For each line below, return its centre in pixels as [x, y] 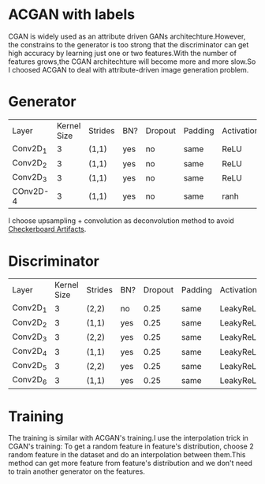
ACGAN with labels [72, 15]
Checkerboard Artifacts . [47, 229]
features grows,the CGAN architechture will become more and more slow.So [132, 61]
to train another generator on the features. [77, 471]
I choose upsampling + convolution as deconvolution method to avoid [121, 221]
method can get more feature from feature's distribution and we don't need [130, 464]
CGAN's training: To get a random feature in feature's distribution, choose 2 [131, 446]
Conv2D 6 [30, 381]
